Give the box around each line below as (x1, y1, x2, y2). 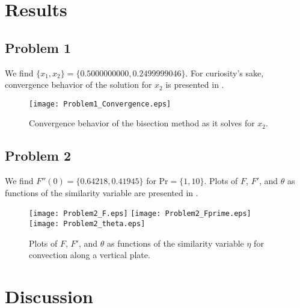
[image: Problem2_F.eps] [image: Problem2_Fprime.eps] (29, 209, 251, 218)
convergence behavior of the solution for (5, 78, 152, 91)
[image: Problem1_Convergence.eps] (29, 99, 171, 108)
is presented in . (165, 78, 224, 91)
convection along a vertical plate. (29, 248, 150, 261)
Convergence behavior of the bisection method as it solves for (29, 117, 255, 129)
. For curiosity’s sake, (185, 66, 264, 79)
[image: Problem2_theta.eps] (29, 220, 145, 229)
